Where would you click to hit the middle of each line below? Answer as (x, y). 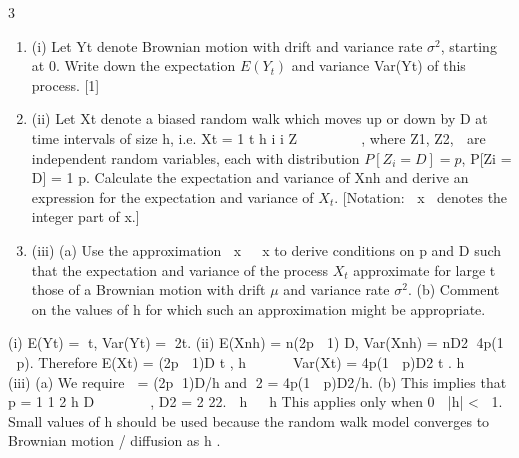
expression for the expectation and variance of (172, 196)
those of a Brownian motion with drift (148, 289)
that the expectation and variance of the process (179, 269)
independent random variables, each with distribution (195, 157)
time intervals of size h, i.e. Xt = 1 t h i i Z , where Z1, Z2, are (258, 137)
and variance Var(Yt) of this (378, 65)
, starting (468, 45)
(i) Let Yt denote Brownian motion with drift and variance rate (227, 45)
